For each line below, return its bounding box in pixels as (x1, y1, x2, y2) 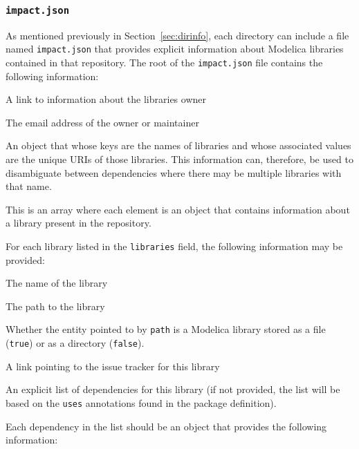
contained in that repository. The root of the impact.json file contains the (6, 55, 323, 70)
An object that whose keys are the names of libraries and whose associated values (6, 138, 351, 153)
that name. (6, 179, 52, 193)
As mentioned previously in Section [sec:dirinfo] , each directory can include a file (6, 28, 349, 42)
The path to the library (6, 298, 105, 313)
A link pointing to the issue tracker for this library (6, 359, 220, 373)
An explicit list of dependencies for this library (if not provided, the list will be (6, 382, 340, 397)
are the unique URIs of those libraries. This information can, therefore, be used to (6, 152, 353, 166)
